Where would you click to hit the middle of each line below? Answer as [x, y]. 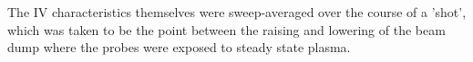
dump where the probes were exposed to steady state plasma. [179, 47]
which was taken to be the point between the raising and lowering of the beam [226, 29]
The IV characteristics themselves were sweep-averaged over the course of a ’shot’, [237, 12]
